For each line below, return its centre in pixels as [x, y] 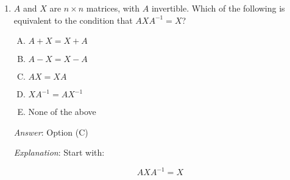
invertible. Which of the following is [218, 8]
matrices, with [113, 8]
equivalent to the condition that [73, 20]
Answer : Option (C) [51, 132]
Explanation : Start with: [59, 152]
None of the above [62, 112]
